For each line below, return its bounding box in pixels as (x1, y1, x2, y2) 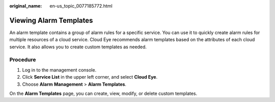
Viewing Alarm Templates (9, 16, 93, 25)
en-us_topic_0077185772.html (49, 3, 113, 9)
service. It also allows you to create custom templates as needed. (9, 44, 147, 50)
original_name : (9, 3, 42, 9)
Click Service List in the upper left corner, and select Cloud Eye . (22, 74, 158, 80)
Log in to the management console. (22, 66, 97, 73)
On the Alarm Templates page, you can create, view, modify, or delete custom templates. (9, 90, 198, 96)
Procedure (9, 56, 36, 63)
